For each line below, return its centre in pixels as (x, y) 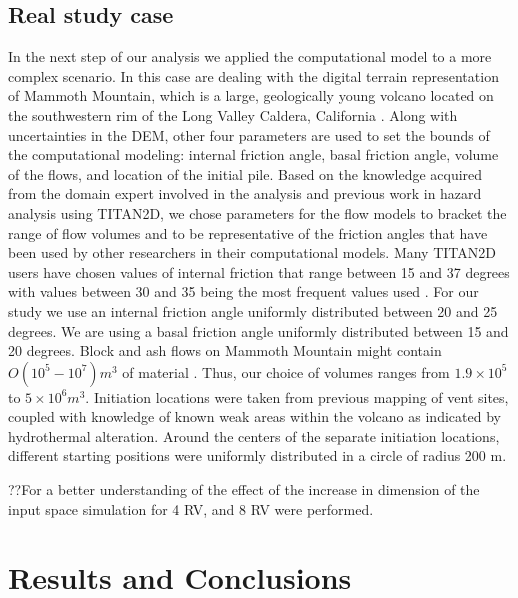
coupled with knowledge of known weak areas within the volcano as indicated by (254, 416)
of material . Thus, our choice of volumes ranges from (286, 371)
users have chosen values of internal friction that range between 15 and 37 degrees (259, 271)
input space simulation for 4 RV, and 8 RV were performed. (191, 508)
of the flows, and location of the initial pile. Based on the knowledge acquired (245, 173)
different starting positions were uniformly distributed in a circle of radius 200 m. (257, 455)
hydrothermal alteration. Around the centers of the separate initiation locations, (254, 435)
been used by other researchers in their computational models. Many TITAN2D (252, 252)
